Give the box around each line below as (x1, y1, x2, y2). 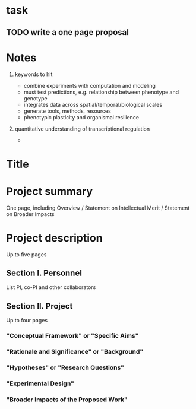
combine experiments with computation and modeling (23, 82, 156, 89)
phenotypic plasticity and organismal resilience (23, 113, 140, 121)
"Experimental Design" (6, 379, 74, 388)
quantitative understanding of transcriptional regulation (14, 125, 150, 132)
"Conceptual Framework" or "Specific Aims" (6, 332, 139, 340)
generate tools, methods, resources (23, 107, 111, 115)
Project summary (6, 185, 93, 198)
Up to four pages (6, 317, 48, 324)
